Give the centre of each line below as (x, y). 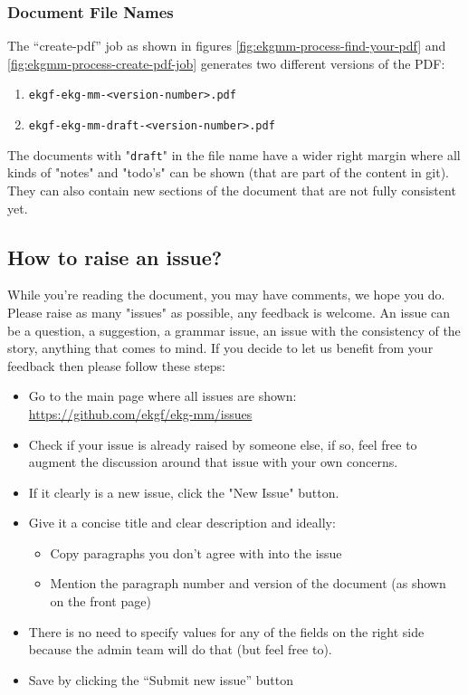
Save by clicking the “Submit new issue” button (161, 679)
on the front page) (100, 601)
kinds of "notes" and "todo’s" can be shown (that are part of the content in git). (229, 172)
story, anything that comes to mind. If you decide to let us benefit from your (220, 348)
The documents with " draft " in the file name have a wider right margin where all (234, 154)
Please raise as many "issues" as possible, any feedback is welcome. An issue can (229, 312)
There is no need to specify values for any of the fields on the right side (226, 631)
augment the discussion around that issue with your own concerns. (213, 462)
